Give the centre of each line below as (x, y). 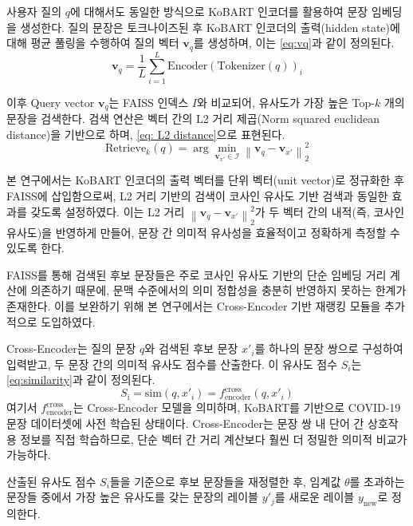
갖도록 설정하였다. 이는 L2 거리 (108, 211)
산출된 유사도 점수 (51, 481)
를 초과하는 (377, 481)
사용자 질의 (34, 11)
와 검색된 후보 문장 (191, 348)
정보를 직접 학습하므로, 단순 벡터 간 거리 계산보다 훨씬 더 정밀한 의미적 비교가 (214, 439)
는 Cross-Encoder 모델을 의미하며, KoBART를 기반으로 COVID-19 (237, 407)
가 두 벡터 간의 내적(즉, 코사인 (330, 211)
